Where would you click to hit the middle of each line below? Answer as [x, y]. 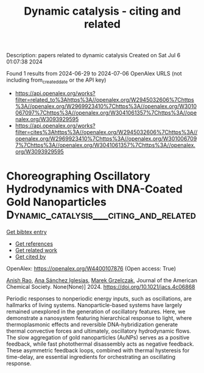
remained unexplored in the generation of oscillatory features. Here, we [96, 311]
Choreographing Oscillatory [78, 176]
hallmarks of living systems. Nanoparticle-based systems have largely [94, 305]
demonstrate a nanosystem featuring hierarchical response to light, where [99, 318]
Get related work [36, 250]
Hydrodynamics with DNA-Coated [94, 189]
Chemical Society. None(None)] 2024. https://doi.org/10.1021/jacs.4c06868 [101, 286]
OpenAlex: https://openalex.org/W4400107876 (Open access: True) [91, 268]
